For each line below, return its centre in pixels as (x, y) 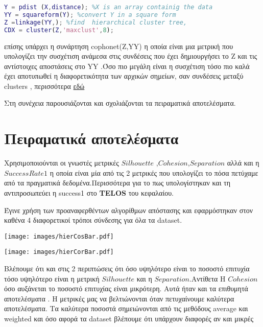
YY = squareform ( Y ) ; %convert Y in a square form (90, 15)
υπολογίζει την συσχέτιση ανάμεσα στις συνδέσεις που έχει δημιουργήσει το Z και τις (131, 56)
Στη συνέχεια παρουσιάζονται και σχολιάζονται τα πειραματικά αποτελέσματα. (120, 103)
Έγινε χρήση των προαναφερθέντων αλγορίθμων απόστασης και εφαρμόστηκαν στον (129, 210)
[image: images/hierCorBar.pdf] (59, 252)
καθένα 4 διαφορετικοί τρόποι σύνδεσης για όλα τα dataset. (93, 220)
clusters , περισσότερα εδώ (44, 86)
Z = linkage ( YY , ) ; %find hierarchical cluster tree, (96, 22)
